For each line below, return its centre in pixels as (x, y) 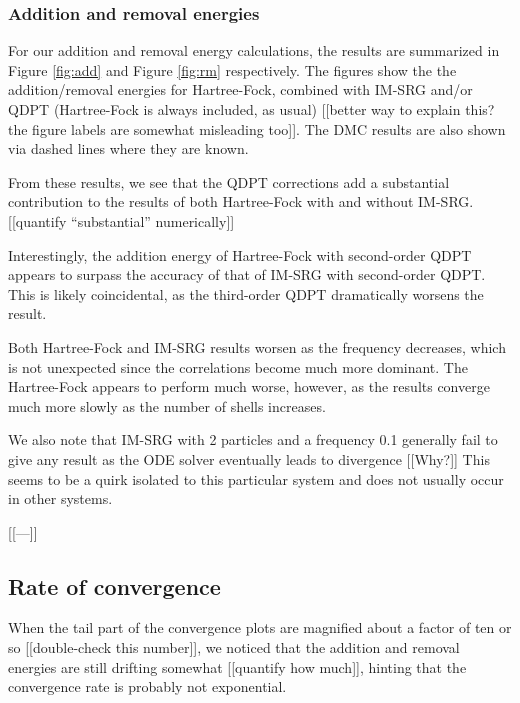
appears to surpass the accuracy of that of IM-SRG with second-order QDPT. (247, 274)
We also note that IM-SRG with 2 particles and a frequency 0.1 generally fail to (253, 439)
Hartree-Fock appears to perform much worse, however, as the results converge (249, 386)
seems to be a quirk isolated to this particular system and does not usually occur (256, 478)
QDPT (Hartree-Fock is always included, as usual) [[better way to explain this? (251, 109)
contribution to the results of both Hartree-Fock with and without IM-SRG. (241, 201)
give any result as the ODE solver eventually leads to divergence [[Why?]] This (249, 458)
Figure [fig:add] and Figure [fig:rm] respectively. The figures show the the (232, 69)
